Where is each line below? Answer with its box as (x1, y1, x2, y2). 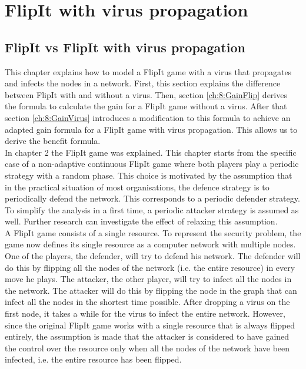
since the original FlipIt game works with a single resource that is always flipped (5, 318, 295, 331)
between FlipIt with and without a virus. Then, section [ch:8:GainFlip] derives (5, 88, 287, 100)
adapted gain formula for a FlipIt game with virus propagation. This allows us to (5, 123, 298, 135)
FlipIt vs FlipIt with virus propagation (5, 38, 245, 56)
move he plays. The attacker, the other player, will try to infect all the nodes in (5, 273, 292, 285)
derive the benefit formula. (5, 135, 101, 147)
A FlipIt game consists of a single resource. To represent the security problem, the (5, 226, 301, 239)
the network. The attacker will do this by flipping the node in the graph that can (5, 284, 297, 296)
